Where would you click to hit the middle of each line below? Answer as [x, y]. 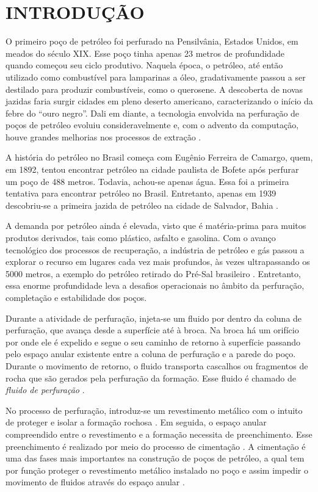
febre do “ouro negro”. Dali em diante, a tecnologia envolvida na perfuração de [153, 113]
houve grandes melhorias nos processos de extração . [103, 136]
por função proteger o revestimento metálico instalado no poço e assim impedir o [157, 470]
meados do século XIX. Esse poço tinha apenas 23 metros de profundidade [145, 53]
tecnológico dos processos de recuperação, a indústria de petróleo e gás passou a [155, 249]
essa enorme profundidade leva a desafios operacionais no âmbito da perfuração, [155, 285]
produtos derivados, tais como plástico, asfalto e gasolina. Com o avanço [141, 238]
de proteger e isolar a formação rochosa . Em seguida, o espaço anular [136, 422]
